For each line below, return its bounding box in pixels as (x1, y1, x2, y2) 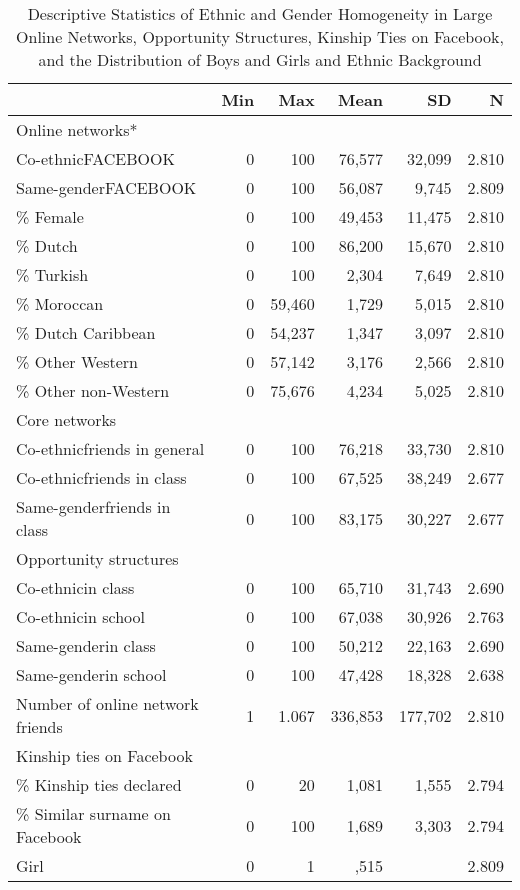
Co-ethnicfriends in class (16, 466, 187, 489)
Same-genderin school (16, 663, 167, 686)
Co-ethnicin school (16, 605, 145, 628)
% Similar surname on (16, 802, 171, 825)
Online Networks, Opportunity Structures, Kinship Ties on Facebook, (16, 25, 504, 48)
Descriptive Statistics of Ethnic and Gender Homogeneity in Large (27, 2, 493, 25)
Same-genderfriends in (16, 495, 171, 518)
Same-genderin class (16, 634, 156, 657)
